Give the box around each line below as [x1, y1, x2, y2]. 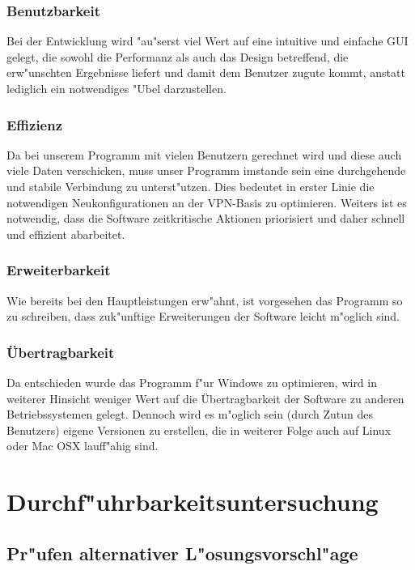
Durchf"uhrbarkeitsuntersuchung [6, 485, 379, 518]
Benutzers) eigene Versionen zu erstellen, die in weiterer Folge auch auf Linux [6, 421, 392, 438]
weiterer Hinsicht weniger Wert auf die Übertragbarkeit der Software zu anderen [6, 389, 404, 406]
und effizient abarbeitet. [6, 225, 125, 242]
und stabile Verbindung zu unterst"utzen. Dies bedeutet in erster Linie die [6, 178, 375, 194]
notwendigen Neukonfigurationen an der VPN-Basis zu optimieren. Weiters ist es [6, 194, 407, 211]
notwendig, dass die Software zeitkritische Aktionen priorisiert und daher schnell [6, 210, 405, 227]
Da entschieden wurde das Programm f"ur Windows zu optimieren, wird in [6, 374, 377, 390]
